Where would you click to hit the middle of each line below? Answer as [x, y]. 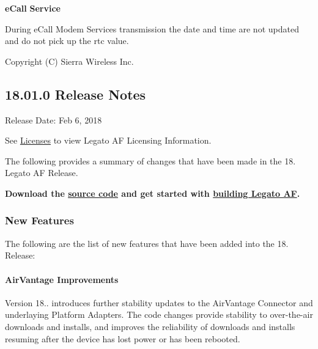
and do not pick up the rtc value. [67, 41]
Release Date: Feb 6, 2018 [54, 119]
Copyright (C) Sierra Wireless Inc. [69, 61]
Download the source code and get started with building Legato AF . [153, 193]
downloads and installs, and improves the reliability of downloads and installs [150, 326]
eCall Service [33, 8]
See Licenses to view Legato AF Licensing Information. [108, 140]
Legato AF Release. [42, 173]
